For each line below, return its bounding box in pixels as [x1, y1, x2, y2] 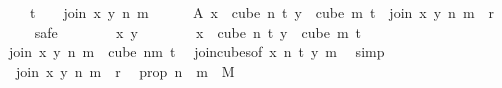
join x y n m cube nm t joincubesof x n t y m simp [8, 41, 385, 62]
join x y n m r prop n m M [15, 60, 235, 81]
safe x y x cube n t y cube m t [34, 21, 362, 42]
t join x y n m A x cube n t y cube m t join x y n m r [29, 2, 495, 22]
